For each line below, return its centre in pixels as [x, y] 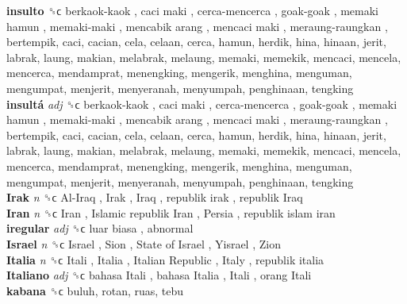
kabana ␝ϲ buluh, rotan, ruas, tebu [95, 290]
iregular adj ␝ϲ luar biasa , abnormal [100, 228]
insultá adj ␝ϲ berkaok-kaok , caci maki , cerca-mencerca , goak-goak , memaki [202, 104]
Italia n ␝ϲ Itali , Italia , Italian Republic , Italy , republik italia [165, 259]
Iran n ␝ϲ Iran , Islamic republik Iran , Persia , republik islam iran [171, 212]
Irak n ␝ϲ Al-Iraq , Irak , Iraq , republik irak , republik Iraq [155, 197]
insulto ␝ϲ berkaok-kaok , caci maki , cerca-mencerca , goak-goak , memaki [193, 10]
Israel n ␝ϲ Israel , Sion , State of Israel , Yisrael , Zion [144, 243]
